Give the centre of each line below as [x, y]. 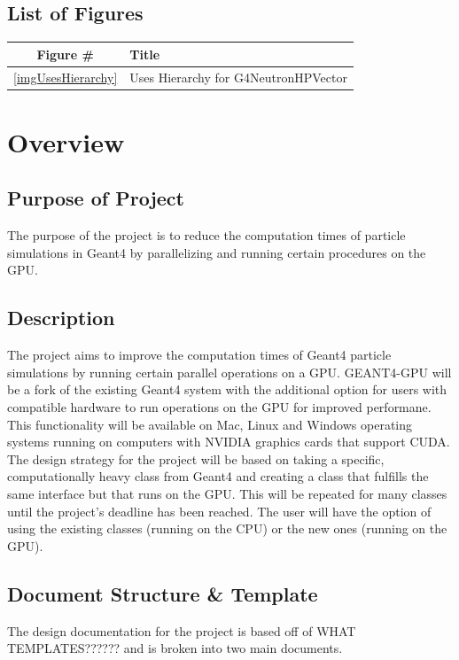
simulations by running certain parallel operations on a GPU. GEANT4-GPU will [229, 372]
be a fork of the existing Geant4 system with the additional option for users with [227, 389]
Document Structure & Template [163, 593]
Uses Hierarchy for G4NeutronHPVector [238, 77]
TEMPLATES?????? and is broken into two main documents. [175, 648]
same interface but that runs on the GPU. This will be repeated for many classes [227, 493]
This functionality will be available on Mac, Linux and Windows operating [210, 424]
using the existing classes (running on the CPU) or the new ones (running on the [227, 528]
